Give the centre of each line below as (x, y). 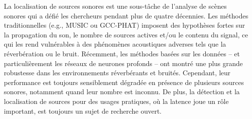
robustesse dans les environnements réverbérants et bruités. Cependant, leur (117, 73)
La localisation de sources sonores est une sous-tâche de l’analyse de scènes (115, 6)
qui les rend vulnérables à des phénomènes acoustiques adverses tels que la (115, 44)
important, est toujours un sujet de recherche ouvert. (83, 110)
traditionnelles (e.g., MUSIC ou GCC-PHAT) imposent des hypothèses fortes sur (125, 25)
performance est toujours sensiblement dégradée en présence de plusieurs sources (124, 82)
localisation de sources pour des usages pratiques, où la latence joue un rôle (116, 101)
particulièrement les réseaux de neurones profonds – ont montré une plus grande (124, 63)
